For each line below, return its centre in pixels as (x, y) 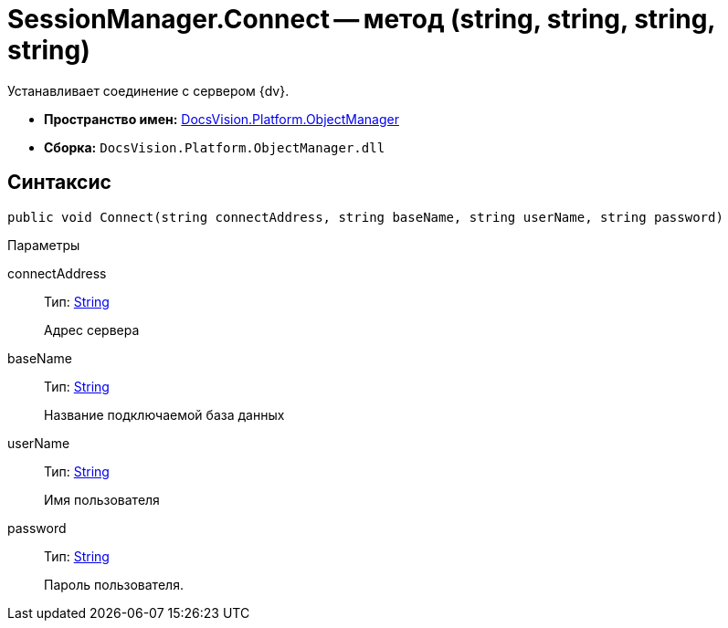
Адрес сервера (92, 330)
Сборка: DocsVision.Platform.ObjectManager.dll (215, 147)
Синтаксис (59, 183)
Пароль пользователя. (114, 584)
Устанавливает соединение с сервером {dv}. (148, 90)
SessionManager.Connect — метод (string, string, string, (361, 19)
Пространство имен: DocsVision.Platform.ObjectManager (222, 119)
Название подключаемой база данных (164, 414)
